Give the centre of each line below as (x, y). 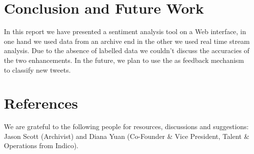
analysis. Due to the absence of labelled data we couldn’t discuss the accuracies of (127, 50)
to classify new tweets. (37, 69)
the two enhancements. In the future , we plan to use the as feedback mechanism (124, 60)
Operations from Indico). (41, 145)
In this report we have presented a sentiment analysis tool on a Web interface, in (125, 31)
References (41, 103)
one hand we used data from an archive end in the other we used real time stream (127, 41)
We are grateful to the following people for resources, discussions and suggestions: (126, 126)
